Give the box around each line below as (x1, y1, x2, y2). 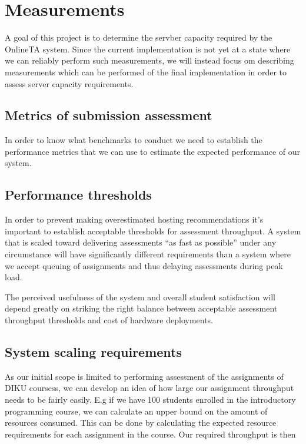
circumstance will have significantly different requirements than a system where (5, 248, 291, 260)
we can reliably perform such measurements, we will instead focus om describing (5, 54, 294, 67)
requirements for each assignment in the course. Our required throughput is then (5, 428, 296, 440)
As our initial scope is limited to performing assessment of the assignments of (5, 370, 284, 382)
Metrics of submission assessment (5, 106, 212, 124)
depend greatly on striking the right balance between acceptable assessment (5, 302, 278, 314)
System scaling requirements (5, 343, 182, 361)
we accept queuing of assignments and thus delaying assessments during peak (5, 259, 283, 271)
